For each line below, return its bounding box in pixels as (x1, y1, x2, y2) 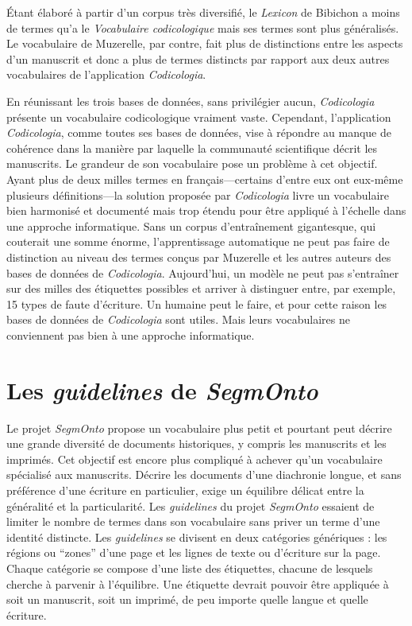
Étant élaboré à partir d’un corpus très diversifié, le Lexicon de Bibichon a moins (6, 4, 400, 20)
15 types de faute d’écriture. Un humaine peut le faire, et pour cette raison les (6, 295, 387, 312)
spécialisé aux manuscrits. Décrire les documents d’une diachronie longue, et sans (6, 466, 402, 483)
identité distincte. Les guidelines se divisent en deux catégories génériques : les (6, 528, 387, 545)
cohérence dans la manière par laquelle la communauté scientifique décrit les (6, 139, 378, 156)
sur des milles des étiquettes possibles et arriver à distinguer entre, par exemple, (6, 280, 396, 297)
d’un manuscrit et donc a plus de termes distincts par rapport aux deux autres (6, 50, 390, 67)
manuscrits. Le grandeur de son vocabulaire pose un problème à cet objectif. (6, 155, 378, 172)
